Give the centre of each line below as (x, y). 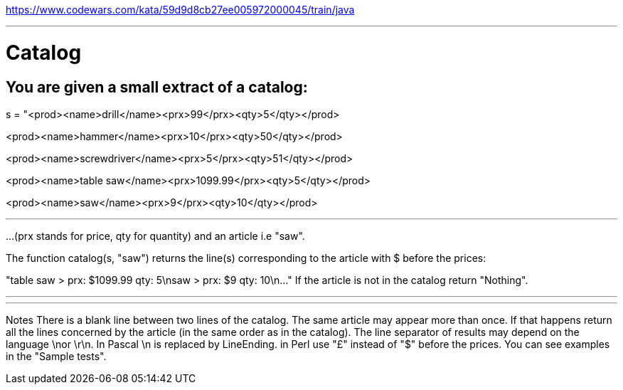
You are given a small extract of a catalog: (157, 87)
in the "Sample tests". (56, 356)
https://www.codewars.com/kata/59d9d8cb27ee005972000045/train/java (180, 10)
